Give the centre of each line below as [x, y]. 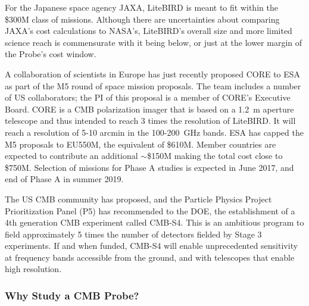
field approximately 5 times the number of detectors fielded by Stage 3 [133, 234]
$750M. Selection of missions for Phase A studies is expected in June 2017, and [149, 167]
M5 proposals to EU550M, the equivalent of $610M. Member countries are [141, 144]
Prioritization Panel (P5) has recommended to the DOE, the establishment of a [150, 210]
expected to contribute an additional [71, 156]
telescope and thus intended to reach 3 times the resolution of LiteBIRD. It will [150, 121]
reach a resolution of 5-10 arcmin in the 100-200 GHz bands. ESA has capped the [154, 132]
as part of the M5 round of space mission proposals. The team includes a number [153, 85]
